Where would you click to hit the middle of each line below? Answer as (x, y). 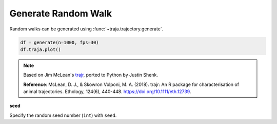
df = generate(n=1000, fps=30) (60, 42)
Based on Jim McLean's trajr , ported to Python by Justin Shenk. (91, 75)
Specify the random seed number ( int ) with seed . (63, 115)
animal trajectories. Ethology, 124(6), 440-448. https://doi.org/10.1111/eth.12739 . (107, 92)
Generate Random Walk (61, 13)
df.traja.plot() (41, 49)
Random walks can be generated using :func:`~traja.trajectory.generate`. (86, 29)
